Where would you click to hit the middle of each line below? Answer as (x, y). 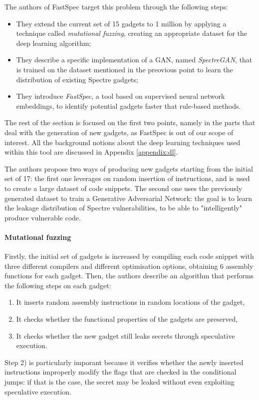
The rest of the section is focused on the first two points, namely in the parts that (130, 122)
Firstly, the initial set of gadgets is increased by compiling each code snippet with (129, 256)
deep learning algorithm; (54, 43)
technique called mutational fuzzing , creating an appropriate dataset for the (132, 33)
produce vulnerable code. (43, 217)
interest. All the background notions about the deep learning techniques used (123, 142)
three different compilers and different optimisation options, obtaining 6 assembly (129, 266)
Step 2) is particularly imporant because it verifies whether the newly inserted (124, 362)
